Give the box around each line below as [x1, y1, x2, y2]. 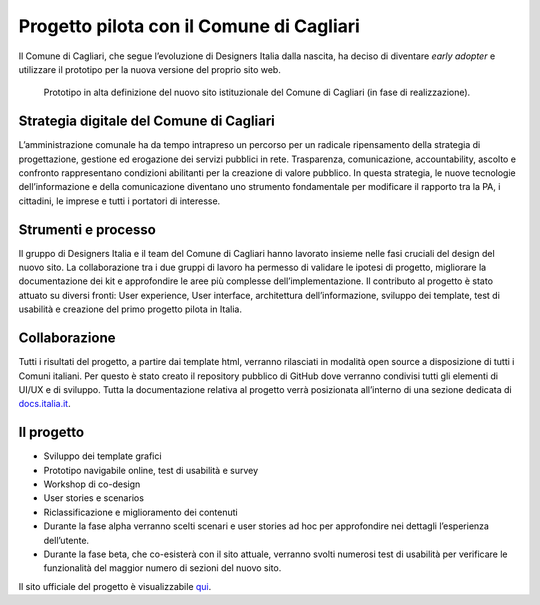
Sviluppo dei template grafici [43, 450, 162, 462]
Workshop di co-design [43, 478, 141, 490]
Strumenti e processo [18, 221, 157, 238]
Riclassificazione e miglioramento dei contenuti [43, 506, 239, 518]
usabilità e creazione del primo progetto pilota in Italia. [18, 303, 242, 315]
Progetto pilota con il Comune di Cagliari [18, 15, 360, 37]
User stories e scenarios [43, 492, 145, 504]
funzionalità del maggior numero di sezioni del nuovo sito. [43, 562, 282, 574]
